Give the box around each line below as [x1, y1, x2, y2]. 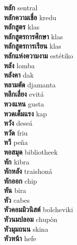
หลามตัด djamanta [4, 79, 56, 89]
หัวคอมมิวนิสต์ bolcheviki [4, 204, 73, 215]
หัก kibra [4, 156, 29, 166]
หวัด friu [4, 127, 28, 137]
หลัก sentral [4, 2, 38, 12]
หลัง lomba [4, 60, 35, 70]
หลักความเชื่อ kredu [4, 12, 56, 22]
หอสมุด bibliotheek [4, 146, 58, 157]
